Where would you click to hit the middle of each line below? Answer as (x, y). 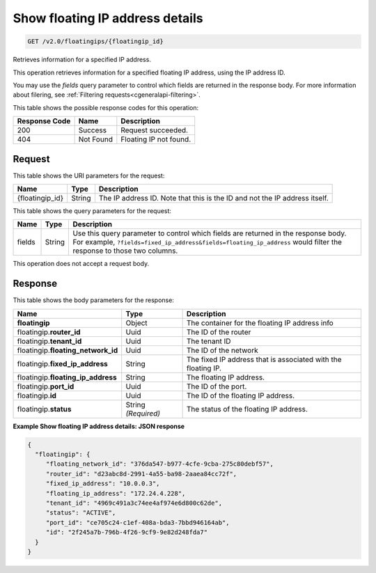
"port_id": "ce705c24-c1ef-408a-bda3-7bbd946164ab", (138, 523)
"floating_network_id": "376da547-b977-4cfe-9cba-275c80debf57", (160, 464)
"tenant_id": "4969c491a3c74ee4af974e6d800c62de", (134, 503)
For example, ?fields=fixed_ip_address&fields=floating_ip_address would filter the (207, 242)
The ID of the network (222, 350)
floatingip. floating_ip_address (67, 377)
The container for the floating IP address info (260, 322)
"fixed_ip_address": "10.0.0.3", (103, 484)
